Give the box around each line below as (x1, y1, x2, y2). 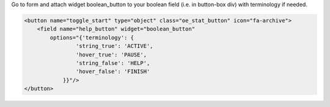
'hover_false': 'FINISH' (75, 68, 150, 75)
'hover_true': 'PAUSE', (75, 51, 147, 58)
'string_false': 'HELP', (75, 60, 150, 66)
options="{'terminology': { (50, 34, 134, 41)
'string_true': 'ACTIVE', (75, 43, 153, 50)
